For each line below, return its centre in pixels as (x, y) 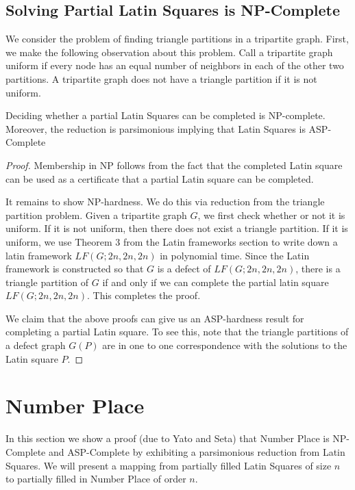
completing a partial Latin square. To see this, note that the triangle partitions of (177, 332)
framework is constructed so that (75, 269)
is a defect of (184, 269)
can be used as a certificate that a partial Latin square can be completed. (160, 178)
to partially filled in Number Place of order (96, 479)
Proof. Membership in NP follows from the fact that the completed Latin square (174, 165)
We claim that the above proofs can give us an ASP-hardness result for (155, 318)
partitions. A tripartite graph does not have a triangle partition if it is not (161, 78)
